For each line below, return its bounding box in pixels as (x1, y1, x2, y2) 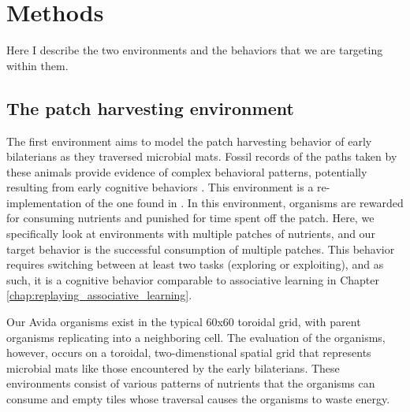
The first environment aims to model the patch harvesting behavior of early (6, 132, 372, 149)
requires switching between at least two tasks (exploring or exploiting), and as (6, 256, 384, 273)
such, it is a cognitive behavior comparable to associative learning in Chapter (6, 271, 379, 288)
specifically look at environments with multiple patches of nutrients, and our (6, 225, 375, 242)
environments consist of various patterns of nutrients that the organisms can (6, 375, 375, 392)
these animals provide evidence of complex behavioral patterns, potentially (6, 163, 367, 180)
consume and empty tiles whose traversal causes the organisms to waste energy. (6, 391, 390, 407)
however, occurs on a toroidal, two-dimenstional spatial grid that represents (6, 344, 371, 361)
